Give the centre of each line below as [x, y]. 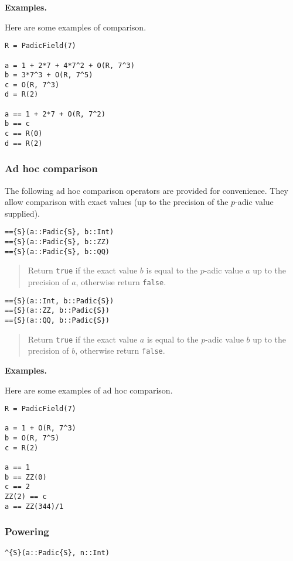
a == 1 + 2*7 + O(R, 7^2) [55, 114]
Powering [27, 531]
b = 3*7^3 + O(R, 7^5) [49, 75]
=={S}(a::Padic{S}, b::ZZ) [57, 242]
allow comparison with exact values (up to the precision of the [117, 202]
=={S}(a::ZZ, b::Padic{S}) [57, 311]
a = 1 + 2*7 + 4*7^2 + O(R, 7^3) [70, 65]
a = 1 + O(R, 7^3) [40, 428]
